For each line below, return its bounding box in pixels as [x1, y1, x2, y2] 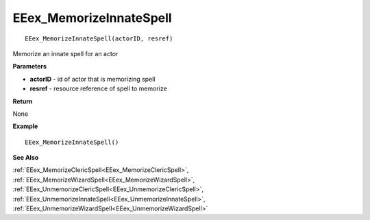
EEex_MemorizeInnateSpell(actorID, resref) [25, 34, 173, 42]
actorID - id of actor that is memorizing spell [29, 75, 156, 83]
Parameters [12, 62, 47, 71]
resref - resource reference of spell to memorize [29, 84, 167, 93]
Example [12, 122, 38, 130]
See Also [12, 154, 39, 162]
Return [12, 97, 33, 106]
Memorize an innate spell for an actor [12, 49, 119, 58]
